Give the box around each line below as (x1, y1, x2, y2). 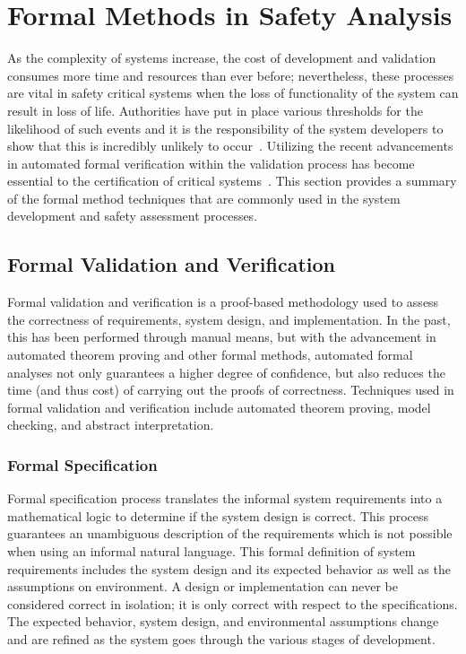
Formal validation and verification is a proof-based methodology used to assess (7, 292, 439, 311)
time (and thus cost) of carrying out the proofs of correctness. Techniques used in (7, 380, 454, 399)
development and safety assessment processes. (7, 206, 258, 225)
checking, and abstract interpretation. (7, 415, 214, 434)
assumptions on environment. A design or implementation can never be (7, 577, 398, 596)
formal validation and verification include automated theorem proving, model (7, 397, 431, 416)
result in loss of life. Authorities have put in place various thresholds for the (7, 100, 423, 119)
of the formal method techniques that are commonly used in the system (7, 188, 401, 207)
